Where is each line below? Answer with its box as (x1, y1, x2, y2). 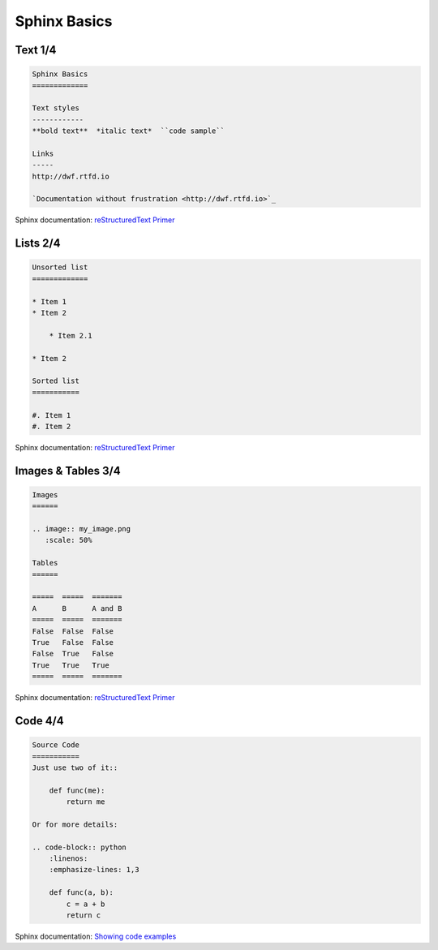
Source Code (32, 741, 80, 750)
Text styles (32, 104, 80, 113)
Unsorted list (32, 263, 88, 272)
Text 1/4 (15, 43, 57, 57)
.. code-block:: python (32, 842, 127, 852)
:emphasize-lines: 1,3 (49, 865, 140, 875)
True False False (32, 638, 114, 647)
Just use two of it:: (32, 763, 118, 772)
